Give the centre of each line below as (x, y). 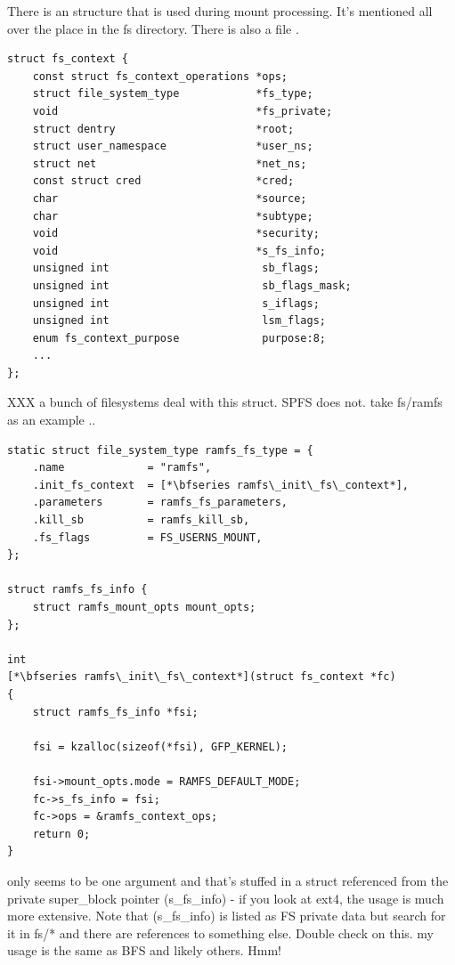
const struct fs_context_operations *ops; (160, 76)
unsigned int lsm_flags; (179, 321)
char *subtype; (173, 216)
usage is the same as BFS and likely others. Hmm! (144, 950)
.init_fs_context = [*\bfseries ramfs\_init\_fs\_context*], (221, 485)
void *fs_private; (183, 111)
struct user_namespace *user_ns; (173, 146)
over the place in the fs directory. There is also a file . (153, 28)
